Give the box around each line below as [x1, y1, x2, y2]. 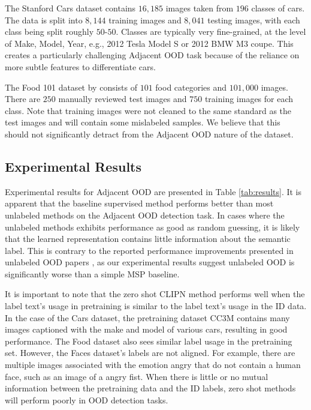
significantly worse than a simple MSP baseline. [5, 267, 180, 280]
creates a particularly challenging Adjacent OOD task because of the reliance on [5, 49, 300, 61]
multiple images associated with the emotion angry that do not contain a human [5, 358, 301, 371]
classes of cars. [251, 2, 305, 14]
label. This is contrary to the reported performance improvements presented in [5, 244, 294, 256]
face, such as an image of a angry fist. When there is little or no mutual [5, 370, 268, 382]
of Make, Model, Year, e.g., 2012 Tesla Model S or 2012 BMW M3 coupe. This [5, 37, 294, 49]
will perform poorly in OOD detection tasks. [5, 393, 168, 406]
